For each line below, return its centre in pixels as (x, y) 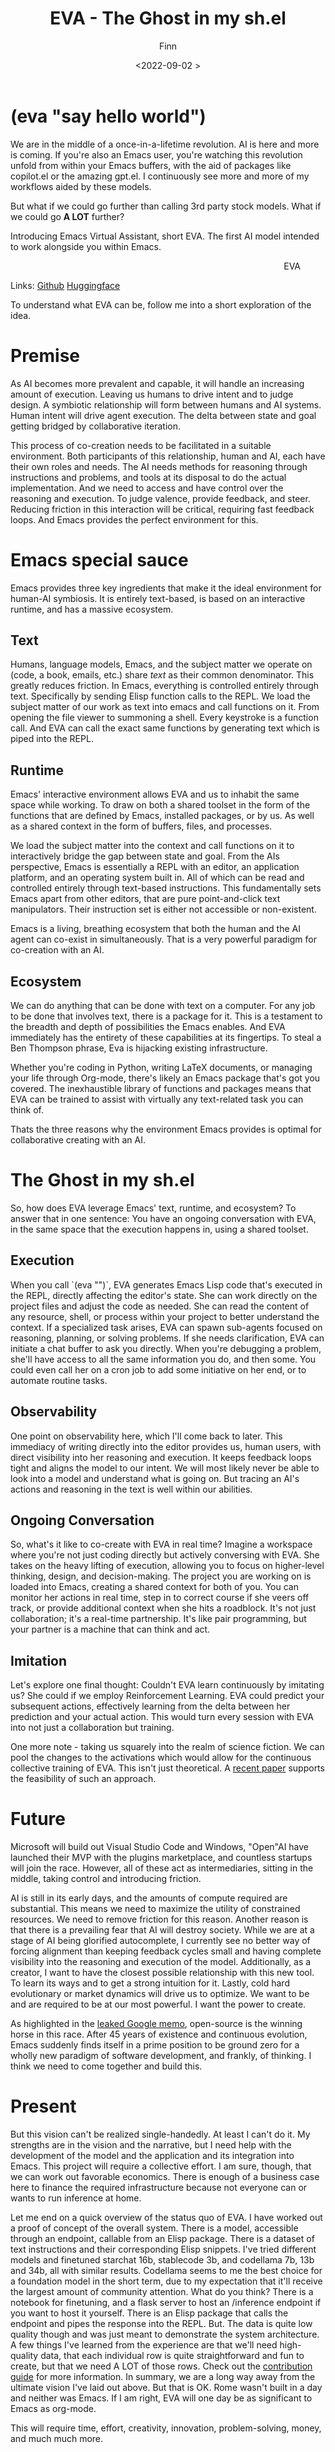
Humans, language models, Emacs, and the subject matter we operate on (161, 664)
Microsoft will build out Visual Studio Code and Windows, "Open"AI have (160, 1847)
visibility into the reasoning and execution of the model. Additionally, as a (161, 1962)
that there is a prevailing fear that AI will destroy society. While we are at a (162, 1930)
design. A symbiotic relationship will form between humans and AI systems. (166, 404)
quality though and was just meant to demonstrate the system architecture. (165, 2334)
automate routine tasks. (59, 1380)
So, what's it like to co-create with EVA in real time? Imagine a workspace (161, 1544)
